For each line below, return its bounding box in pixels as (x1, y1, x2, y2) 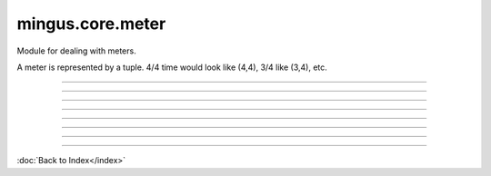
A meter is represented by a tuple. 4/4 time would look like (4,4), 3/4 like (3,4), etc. (16, 62, 327, 73)
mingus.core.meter (16, 14, 166, 34)
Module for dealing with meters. (16, 45, 136, 56)
